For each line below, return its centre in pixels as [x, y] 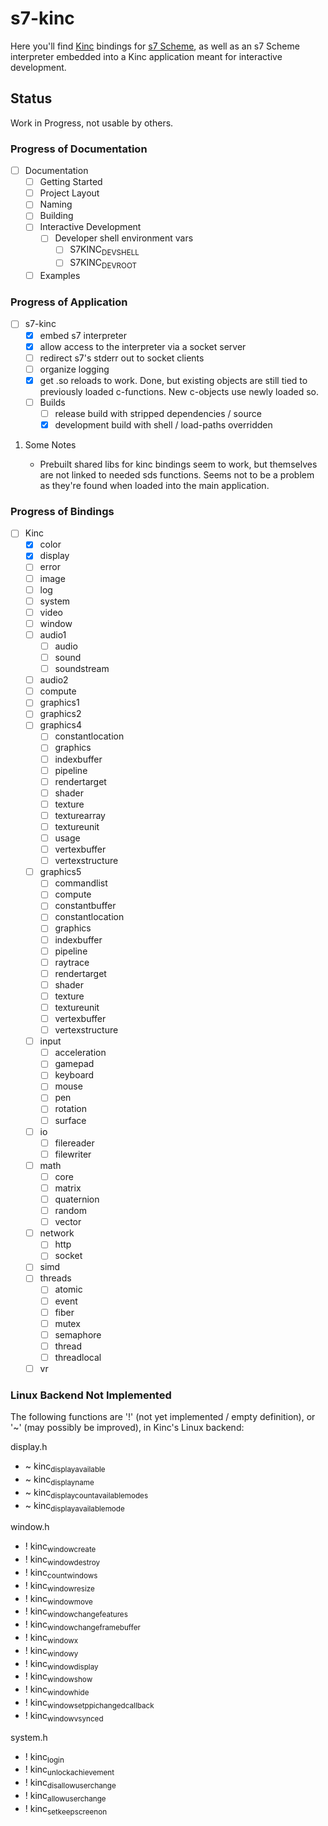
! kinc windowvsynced [64, 1716]
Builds [52, 402]
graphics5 [60, 872]
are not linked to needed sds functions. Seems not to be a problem [177, 475]
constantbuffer [85, 906]
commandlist [81, 883]
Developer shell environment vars [124, 238]
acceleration [80, 1053]
